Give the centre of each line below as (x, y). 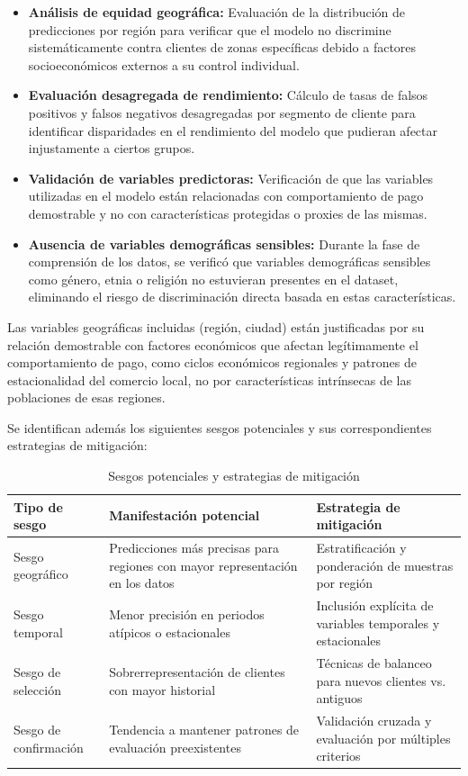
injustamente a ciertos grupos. (112, 148)
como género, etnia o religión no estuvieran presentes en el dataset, (213, 279)
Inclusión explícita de (375, 605)
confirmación (49, 747)
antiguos (339, 698)
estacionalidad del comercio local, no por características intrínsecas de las (210, 379)
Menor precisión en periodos (187, 614)
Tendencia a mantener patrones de (204, 729)
